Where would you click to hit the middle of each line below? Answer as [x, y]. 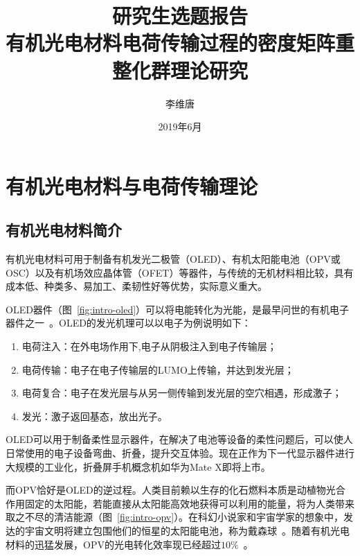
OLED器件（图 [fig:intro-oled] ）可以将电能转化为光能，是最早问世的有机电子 [178, 309]
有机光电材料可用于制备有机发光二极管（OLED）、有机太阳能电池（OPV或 [173, 259]
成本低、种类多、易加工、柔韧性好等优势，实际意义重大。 [136, 286]
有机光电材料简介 [64, 230]
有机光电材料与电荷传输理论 [132, 185]
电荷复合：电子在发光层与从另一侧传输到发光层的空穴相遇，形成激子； [182, 393]
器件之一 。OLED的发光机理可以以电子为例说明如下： [128, 323]
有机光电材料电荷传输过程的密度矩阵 [171, 43]
